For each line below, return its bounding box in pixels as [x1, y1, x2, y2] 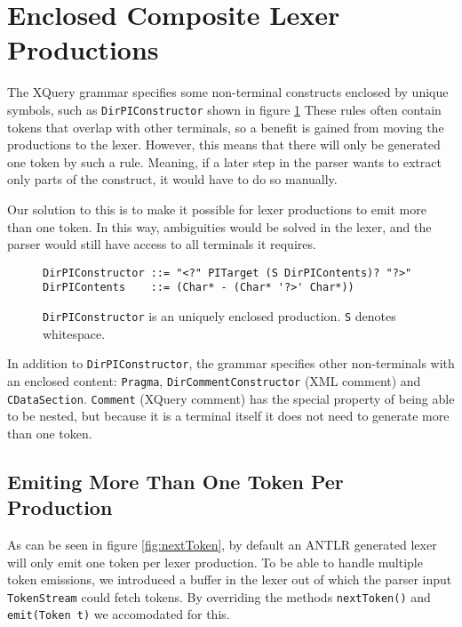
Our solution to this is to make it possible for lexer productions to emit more [7, 199, 426, 218]
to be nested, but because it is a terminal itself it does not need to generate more [7, 406, 450, 425]
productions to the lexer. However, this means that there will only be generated [7, 135, 441, 154]
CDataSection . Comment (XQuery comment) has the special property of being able [7, 389, 455, 407]
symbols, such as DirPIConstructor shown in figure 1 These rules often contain [7, 100, 442, 118]
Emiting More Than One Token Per [7, 467, 344, 494]
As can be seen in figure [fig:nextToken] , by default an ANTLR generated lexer [7, 535, 437, 554]
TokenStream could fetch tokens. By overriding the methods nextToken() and [7, 587, 431, 606]
